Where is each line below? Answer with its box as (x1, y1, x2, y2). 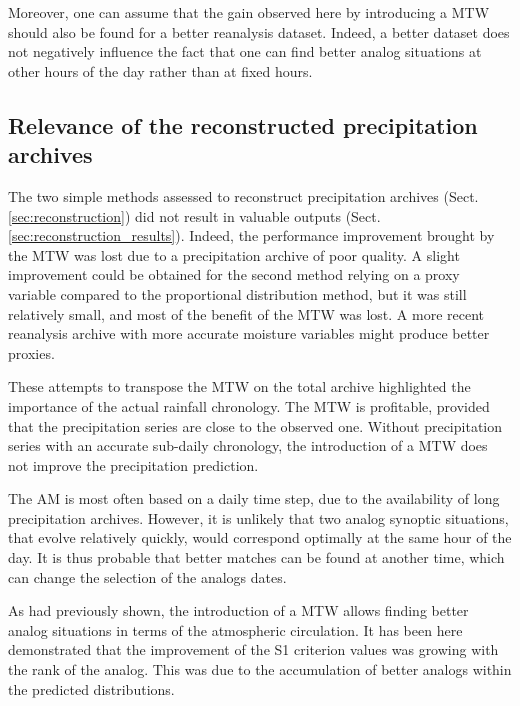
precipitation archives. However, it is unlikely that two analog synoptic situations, (8, 507, 509, 528)
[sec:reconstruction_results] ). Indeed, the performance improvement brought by (8, 225, 495, 246)
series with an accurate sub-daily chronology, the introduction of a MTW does (8, 435, 488, 456)
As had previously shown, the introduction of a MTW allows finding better (8, 600, 469, 621)
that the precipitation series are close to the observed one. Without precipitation (8, 415, 503, 436)
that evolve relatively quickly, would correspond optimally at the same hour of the (8, 527, 512, 548)
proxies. (8, 342, 55, 363)
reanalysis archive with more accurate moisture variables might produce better (8, 323, 490, 344)
